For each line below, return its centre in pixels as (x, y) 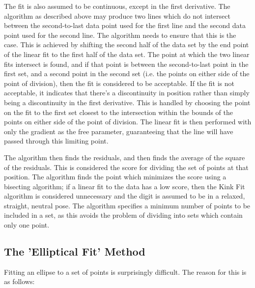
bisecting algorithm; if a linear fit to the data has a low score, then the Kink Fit (125, 186)
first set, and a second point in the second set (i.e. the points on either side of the (127, 73)
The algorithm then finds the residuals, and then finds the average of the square (125, 157)
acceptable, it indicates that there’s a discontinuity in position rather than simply (127, 93)
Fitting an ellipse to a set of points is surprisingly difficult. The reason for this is (125, 272)
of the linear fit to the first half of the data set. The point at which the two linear (127, 54)
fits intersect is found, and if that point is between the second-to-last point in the (126, 64)
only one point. (27, 225)
